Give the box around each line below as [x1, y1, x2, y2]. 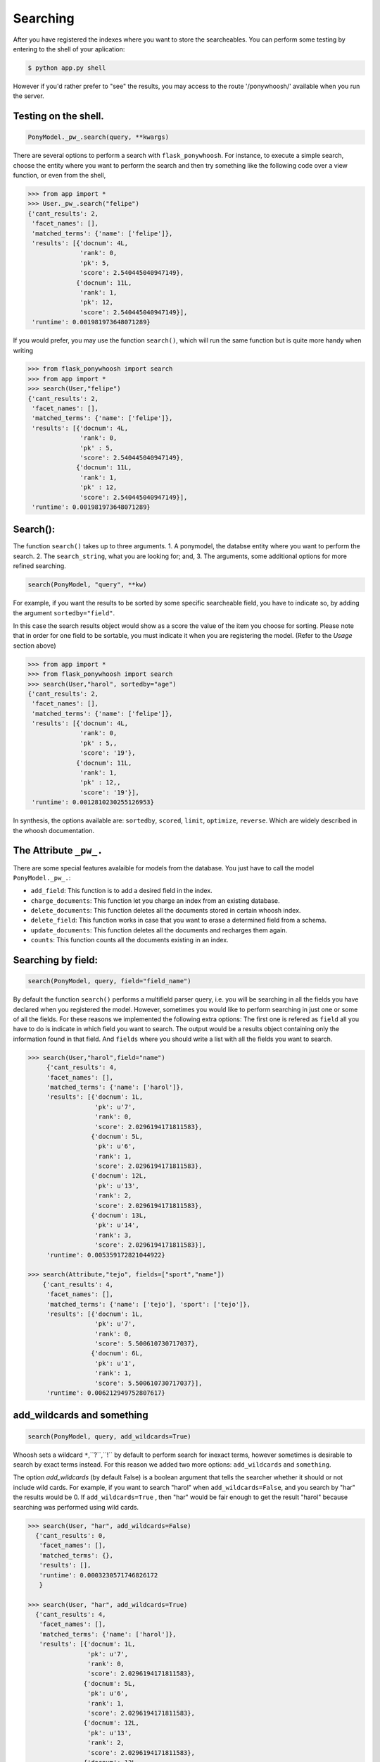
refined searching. [13, 562, 66, 570]
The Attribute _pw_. [13, 844, 103, 856]
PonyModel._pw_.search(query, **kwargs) [27, 133, 169, 141]
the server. [13, 92, 45, 100]
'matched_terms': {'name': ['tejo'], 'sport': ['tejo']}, [46, 1300, 251, 1308]
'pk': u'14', [94, 1221, 140, 1229]
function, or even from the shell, [13, 171, 106, 180]
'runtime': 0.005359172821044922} [46, 1251, 165, 1259]
